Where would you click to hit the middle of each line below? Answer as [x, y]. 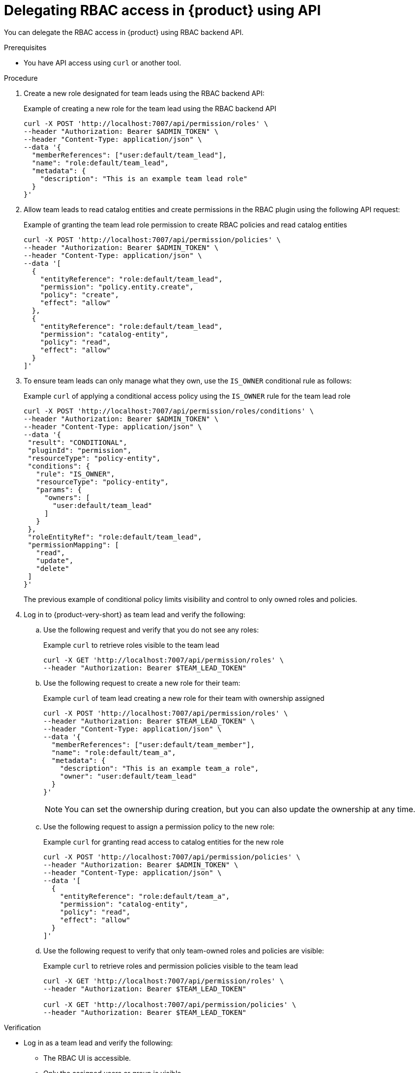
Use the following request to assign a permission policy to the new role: [159, 826]
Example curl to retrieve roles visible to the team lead [131, 645]
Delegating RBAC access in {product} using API [163, 10]
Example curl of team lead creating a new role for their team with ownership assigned [184, 698]
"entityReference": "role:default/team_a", [145, 896]
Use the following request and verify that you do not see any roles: [151, 630]
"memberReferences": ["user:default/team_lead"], [129, 155]
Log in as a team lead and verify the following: [98, 1042]
